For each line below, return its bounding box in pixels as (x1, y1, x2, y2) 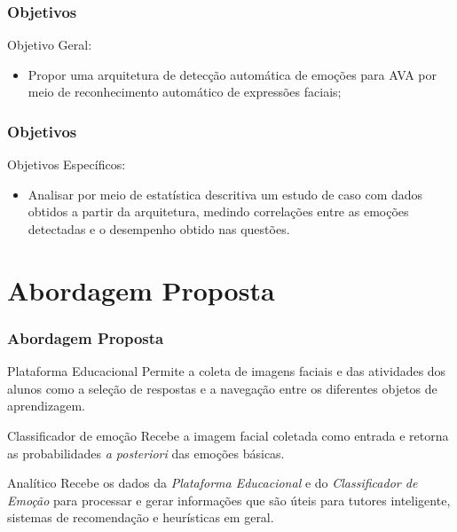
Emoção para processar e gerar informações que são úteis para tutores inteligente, (7, 490, 451, 509)
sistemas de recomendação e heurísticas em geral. (7, 508, 274, 527)
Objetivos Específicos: (7, 155, 126, 174)
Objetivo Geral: (7, 35, 92, 54)
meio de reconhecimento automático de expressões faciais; (28, 82, 342, 101)
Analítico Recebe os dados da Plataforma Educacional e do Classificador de (7, 473, 418, 492)
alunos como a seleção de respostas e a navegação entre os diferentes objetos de (7, 379, 437, 397)
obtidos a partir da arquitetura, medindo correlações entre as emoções (28, 202, 409, 221)
